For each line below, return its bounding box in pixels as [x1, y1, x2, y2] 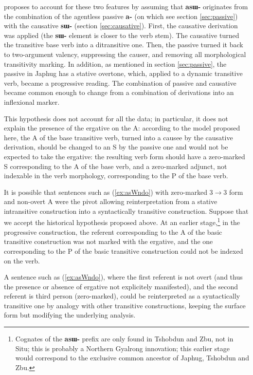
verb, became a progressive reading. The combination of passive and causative [4, 77, 236, 88]
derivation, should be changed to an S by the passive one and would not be [4, 142, 228, 152]
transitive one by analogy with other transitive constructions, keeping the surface [4, 300, 246, 310]
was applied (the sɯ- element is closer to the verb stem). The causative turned [4, 30, 239, 40]
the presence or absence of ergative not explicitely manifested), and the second [4, 281, 238, 291]
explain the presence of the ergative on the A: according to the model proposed [4, 123, 240, 133]
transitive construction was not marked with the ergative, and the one [4, 236, 213, 246]
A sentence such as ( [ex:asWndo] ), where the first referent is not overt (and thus [4, 272, 243, 282]
